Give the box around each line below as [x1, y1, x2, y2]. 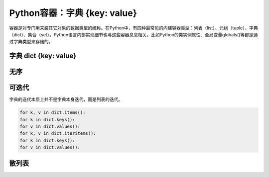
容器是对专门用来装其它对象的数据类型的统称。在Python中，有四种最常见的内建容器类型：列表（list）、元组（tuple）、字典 [9, 25, 259, 31]
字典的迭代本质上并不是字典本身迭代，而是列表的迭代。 [9, 96, 123, 102]
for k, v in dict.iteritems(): [19, 131, 97, 136]
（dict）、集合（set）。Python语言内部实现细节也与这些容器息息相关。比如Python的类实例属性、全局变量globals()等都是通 [9, 31, 258, 37]
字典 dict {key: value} [9, 52, 77, 60]
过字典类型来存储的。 [9, 39, 53, 45]
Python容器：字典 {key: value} [9, 7, 137, 18]
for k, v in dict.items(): [19, 110, 86, 115]
